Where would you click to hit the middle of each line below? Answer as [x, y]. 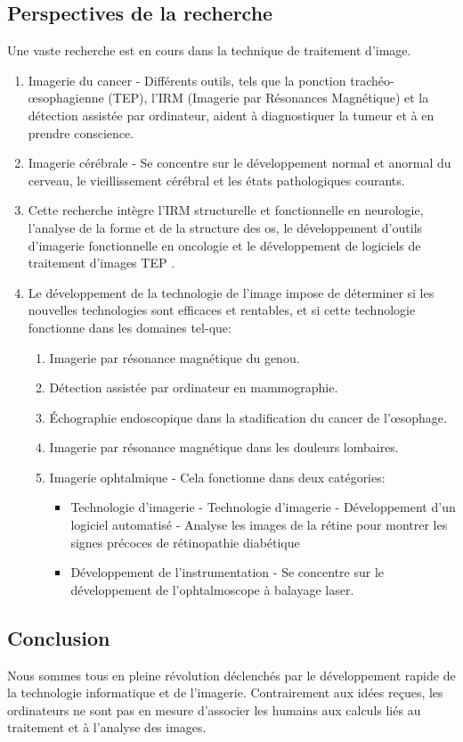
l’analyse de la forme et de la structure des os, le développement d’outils [225, 227]
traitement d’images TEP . [102, 263]
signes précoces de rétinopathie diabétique [185, 542]
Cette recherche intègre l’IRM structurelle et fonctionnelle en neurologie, [226, 210]
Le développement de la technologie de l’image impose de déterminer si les [231, 292]
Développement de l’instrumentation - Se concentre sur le [227, 572]
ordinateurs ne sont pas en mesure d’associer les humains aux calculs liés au [214, 709]
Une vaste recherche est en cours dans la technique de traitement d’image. [209, 50]
